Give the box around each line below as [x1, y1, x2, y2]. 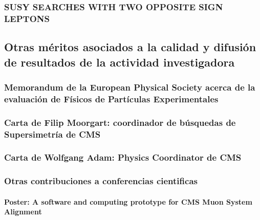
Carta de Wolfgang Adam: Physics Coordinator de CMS [4, 151, 242, 164]
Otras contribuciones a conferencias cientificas [4, 174, 198, 187]
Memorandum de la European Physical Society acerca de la [4, 80, 255, 93]
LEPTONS [4, 12, 50, 25]
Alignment [4, 206, 42, 217]
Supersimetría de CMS [4, 127, 101, 140]
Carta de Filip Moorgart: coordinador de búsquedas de [4, 116, 236, 128]
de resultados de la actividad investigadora [4, 54, 235, 70]
